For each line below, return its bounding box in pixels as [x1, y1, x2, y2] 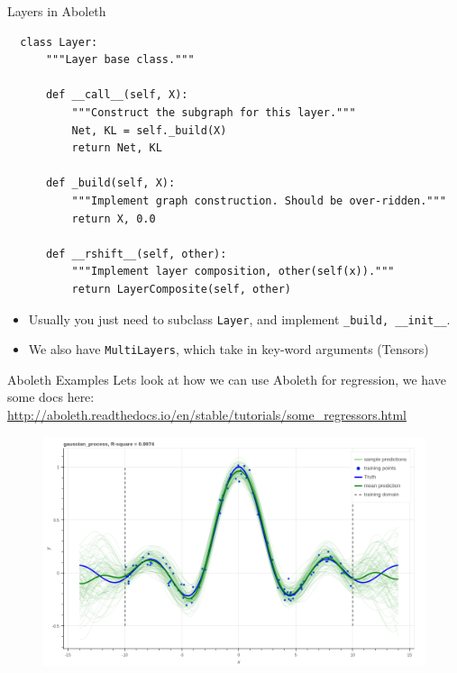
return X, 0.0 [71, 212, 156, 225]
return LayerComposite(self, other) [71, 282, 291, 296]
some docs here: [7, 387, 95, 406]
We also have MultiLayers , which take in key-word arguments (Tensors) [28, 340, 429, 359]
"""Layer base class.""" [45, 53, 195, 67]
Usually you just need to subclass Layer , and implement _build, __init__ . [28, 309, 451, 328]
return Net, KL [71, 141, 162, 155]
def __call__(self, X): [45, 88, 188, 102]
